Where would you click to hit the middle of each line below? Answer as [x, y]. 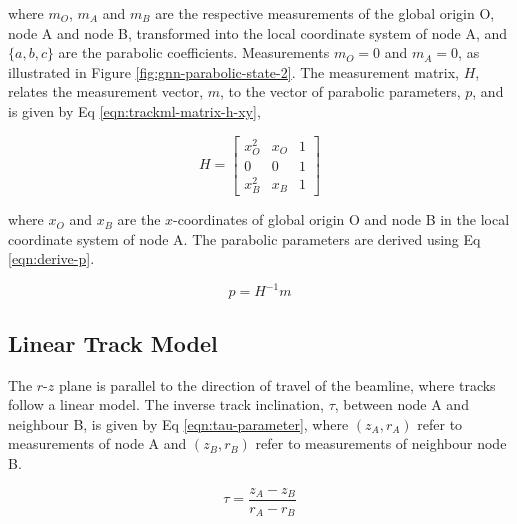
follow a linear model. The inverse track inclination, [166, 404]
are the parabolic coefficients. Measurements [194, 52]
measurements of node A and [97, 443]
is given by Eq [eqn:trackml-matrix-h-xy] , [134, 110]
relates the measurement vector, [106, 91]
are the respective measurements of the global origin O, [325, 13]
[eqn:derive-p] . [51, 258]
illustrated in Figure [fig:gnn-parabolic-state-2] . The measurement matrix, [233, 71]
